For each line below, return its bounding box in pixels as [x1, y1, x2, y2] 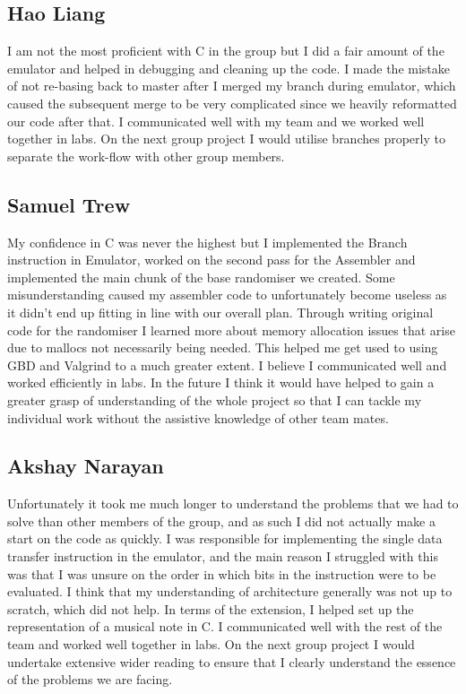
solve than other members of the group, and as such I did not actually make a [7, 511, 436, 530]
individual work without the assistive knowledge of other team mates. [7, 408, 389, 427]
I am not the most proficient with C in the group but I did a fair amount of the [7, 41, 444, 60]
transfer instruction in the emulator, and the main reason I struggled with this [7, 547, 438, 566]
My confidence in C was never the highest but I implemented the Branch [7, 232, 408, 251]
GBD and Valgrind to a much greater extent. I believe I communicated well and [7, 355, 447, 374]
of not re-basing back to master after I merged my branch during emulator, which [7, 76, 456, 95]
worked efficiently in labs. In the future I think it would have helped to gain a [7, 373, 435, 392]
